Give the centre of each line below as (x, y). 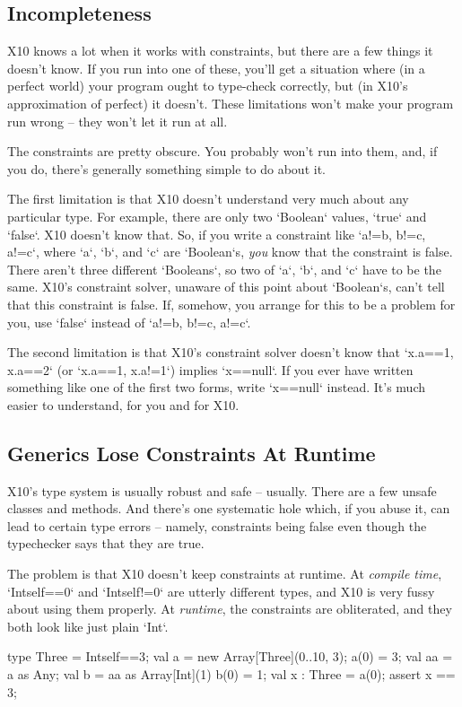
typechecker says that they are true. (106, 543)
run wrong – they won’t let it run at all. (118, 121)
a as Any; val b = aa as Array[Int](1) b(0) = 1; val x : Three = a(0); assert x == (231, 674)
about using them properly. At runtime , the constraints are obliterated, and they (230, 609)
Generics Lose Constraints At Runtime (192, 453)
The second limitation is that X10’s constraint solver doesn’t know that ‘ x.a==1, (231, 352)
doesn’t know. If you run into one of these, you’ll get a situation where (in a (216, 68)
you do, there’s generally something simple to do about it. (166, 168)
